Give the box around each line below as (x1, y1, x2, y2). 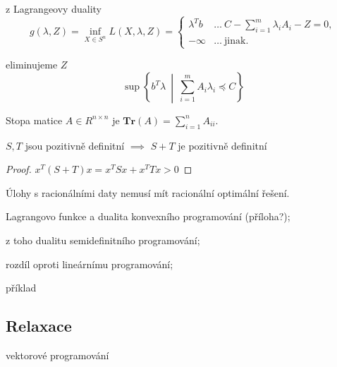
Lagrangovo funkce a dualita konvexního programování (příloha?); (6, 209, 290, 224)
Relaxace (6, 315, 72, 337)
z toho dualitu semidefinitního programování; (6, 233, 200, 247)
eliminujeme (6, 57, 58, 72)
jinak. (224, 36, 249, 47)
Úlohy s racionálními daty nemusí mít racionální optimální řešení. (6, 185, 290, 200)
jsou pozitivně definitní (25, 138, 125, 152)
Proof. (6, 162, 32, 176)
